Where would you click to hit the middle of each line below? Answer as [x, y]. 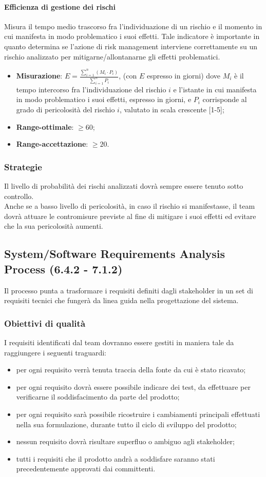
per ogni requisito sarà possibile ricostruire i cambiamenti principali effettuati [138, 414]
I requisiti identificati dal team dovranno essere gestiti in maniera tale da [119, 342]
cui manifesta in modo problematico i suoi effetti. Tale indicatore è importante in [132, 36]
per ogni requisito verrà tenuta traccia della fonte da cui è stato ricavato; [131, 370]
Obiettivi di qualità [45, 323]
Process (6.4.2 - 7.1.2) [63, 269]
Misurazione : [39, 75]
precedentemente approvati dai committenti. [86, 469]
